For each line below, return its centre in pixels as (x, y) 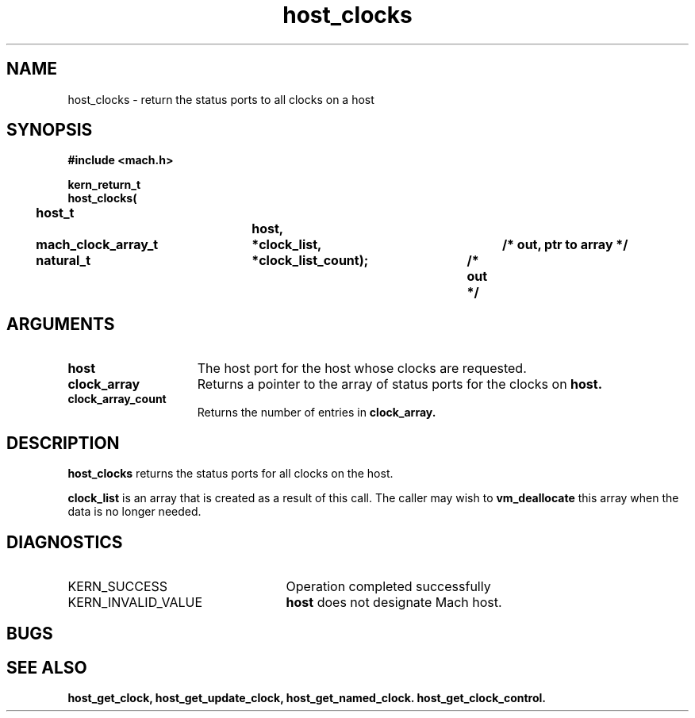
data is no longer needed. (134, 512)
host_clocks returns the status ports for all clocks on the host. (230, 474)
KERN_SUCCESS (118, 586)
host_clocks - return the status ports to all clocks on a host (221, 99)
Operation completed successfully (388, 586)
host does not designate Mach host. (394, 602)
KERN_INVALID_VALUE (135, 602)
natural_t (63, 261)
